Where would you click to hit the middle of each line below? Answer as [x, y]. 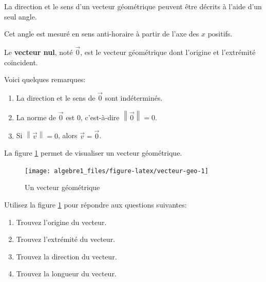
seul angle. [21, 16]
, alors [68, 135]
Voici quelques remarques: [45, 79]
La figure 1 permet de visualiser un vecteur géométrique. [93, 153]
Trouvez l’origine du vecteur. [61, 222]
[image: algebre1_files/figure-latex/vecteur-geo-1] [117, 171]
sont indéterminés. [134, 98]
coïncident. [21, 62]
